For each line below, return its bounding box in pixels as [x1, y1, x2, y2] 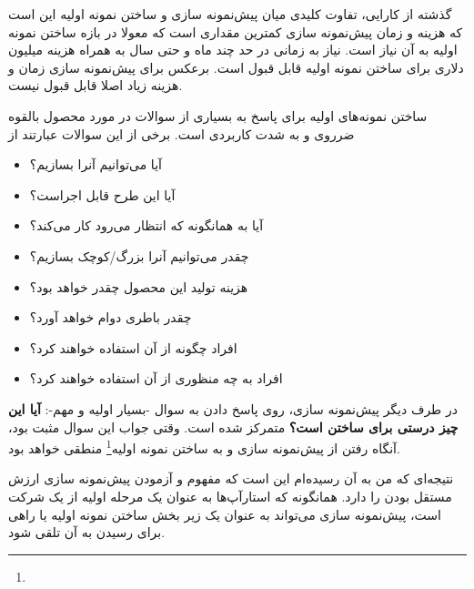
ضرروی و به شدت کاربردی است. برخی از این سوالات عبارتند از [8, 124, 355, 143]
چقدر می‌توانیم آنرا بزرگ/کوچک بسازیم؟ [29, 246, 249, 265]
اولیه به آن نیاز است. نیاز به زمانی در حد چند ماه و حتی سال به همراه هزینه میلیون [8, 40, 458, 59]
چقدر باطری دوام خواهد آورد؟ [29, 308, 192, 327]
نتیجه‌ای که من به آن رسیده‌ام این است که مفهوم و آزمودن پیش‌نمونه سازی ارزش [8, 469, 454, 488]
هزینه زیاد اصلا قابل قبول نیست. [8, 76, 183, 95]
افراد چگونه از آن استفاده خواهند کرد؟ [29, 338, 237, 357]
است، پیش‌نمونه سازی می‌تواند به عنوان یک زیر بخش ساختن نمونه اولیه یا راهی [8, 504, 441, 523]
